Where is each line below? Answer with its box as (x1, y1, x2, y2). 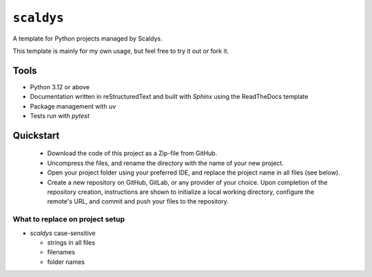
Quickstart (12, 129, 60, 141)
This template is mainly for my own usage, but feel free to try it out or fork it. (12, 47, 229, 55)
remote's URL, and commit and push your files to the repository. (47, 197, 229, 206)
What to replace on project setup (12, 214, 125, 224)
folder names (47, 258, 85, 266)
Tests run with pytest (30, 112, 90, 120)
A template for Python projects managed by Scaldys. (12, 34, 163, 43)
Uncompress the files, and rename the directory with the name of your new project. (47, 159, 284, 167)
